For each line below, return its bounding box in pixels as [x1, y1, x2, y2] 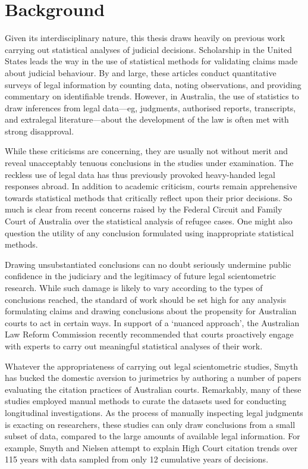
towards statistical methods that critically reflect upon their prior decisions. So [5, 191, 293, 204]
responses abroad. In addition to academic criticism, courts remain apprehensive [5, 180, 297, 192]
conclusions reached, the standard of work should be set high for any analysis [5, 293, 287, 305]
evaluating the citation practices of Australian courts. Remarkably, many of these [5, 383, 301, 395]
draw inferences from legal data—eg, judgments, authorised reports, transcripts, [5, 101, 296, 114]
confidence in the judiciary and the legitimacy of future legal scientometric [5, 270, 276, 282]
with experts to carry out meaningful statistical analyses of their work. [5, 339, 263, 352]
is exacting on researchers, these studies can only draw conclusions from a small [5, 418, 296, 430]
